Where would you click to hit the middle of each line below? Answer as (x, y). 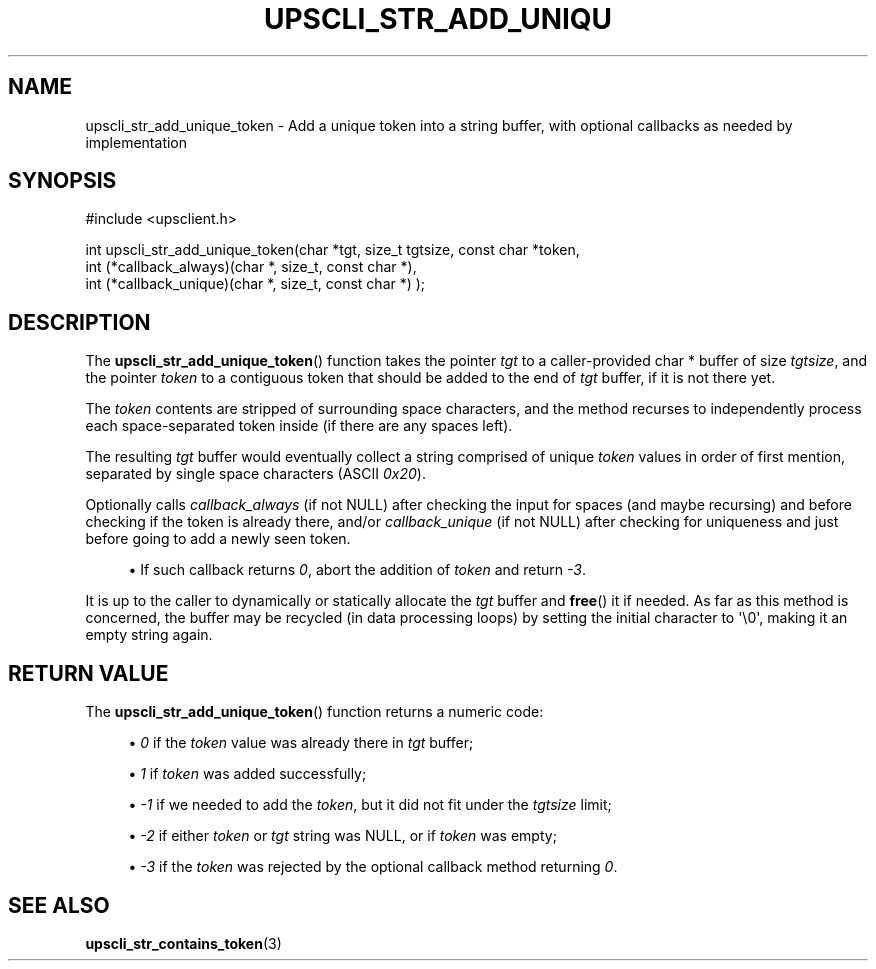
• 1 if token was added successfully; (247, 774)
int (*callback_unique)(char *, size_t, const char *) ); (255, 284)
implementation (136, 142)
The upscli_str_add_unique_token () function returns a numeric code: (314, 712)
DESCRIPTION (79, 322)
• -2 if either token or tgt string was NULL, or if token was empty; (342, 836)
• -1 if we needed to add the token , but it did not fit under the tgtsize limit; (370, 805)
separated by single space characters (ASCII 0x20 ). (255, 474)
